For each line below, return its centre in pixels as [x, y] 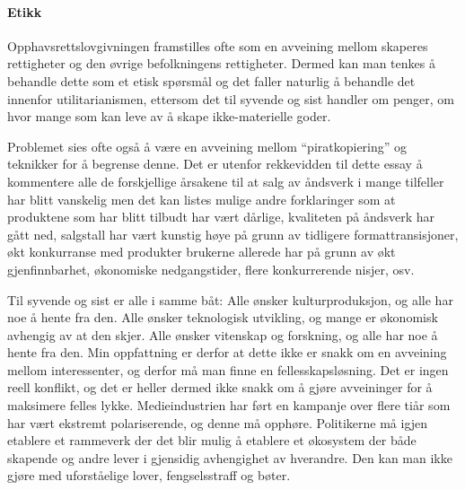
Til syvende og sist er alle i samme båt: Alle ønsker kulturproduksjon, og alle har [230, 299]
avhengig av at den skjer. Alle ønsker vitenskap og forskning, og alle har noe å [223, 334]
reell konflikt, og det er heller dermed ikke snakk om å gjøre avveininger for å [220, 387]
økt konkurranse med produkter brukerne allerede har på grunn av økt [202, 252]
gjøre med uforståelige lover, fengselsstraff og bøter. [149, 475]
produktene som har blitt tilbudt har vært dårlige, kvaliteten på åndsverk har [221, 217]
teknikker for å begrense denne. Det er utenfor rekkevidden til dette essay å [215, 164]
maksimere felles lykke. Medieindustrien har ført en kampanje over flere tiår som [229, 405]
